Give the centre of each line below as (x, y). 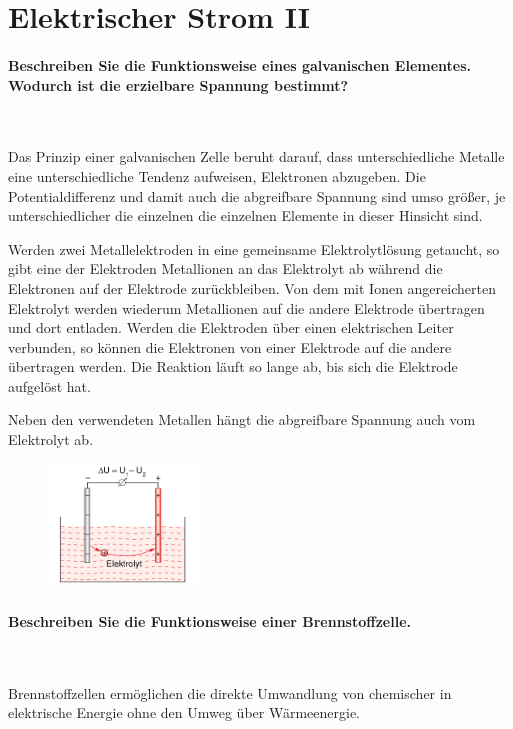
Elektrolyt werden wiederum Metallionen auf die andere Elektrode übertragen (246, 307)
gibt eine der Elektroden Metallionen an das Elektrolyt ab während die (225, 268)
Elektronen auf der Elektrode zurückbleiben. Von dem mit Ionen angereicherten (252, 287)
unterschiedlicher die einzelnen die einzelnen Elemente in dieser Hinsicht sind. (245, 215)
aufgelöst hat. (49, 385)
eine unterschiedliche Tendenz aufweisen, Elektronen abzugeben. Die (217, 175)
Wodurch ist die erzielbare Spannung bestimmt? (178, 84)
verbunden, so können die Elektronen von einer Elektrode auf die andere (230, 346)
